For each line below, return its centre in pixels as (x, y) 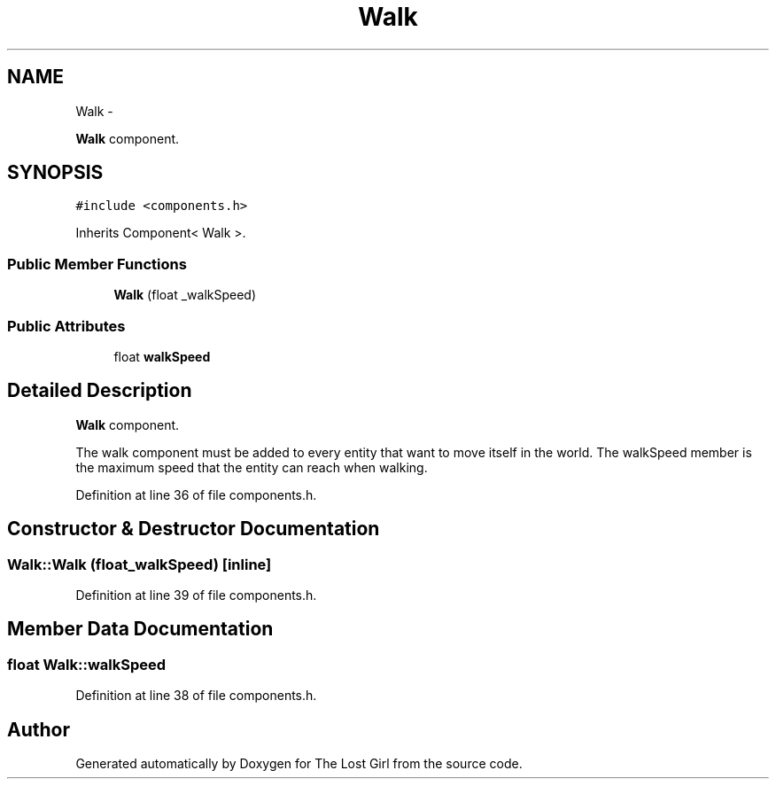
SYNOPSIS (55, 173)
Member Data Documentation (140, 629)
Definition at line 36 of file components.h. (196, 494)
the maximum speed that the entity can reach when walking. (252, 467)
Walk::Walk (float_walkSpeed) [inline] (140, 564)
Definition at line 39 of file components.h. (196, 595)
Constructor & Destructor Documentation (194, 529)
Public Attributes (66, 326)
